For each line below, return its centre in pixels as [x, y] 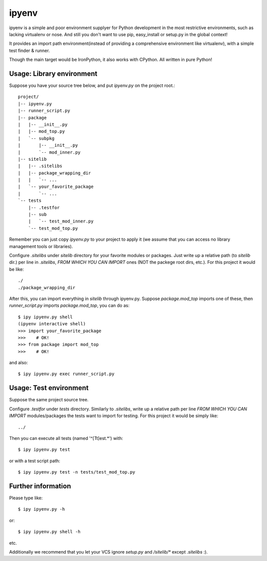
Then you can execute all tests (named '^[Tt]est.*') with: [66, 438]
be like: [17, 269]
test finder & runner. [29, 50]
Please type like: [26, 498]
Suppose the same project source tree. [49, 400]
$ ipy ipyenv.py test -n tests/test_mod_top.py [77, 472]
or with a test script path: [35, 461]
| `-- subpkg [36, 138]
